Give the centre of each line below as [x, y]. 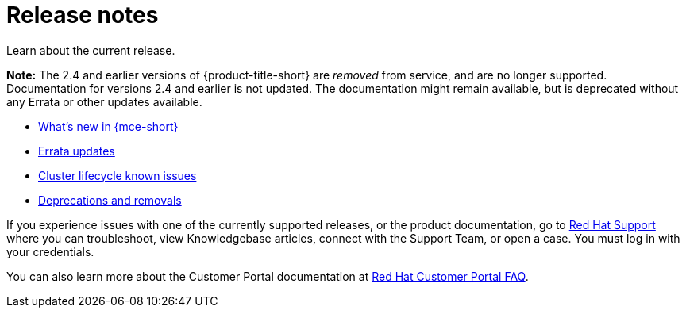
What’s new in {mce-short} [108, 126]
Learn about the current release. [91, 50]
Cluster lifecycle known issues [118, 175]
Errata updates [77, 151]
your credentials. [50, 251]
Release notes [83, 15]
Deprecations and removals [110, 200]
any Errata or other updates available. [104, 101]
